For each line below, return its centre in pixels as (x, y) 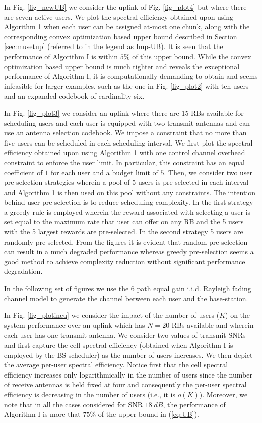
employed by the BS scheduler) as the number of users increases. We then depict (128, 355)
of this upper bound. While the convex (192, 56)
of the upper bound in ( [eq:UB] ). (149, 414)
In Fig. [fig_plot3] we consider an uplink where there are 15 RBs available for (124, 112)
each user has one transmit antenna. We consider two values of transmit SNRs (125, 335)
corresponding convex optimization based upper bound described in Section (121, 36)
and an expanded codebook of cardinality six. (74, 96)
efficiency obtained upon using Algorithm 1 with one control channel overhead (125, 152)
